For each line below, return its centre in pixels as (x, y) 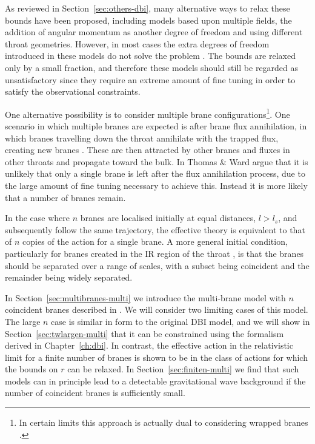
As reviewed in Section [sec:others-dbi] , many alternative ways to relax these (148, 8)
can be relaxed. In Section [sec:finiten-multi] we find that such (183, 369)
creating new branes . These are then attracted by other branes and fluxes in (148, 150)
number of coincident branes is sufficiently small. (95, 393)
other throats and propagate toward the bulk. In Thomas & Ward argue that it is (157, 161)
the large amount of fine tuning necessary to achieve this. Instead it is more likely (156, 185)
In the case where (38, 218)
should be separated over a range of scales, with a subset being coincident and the (157, 265)
